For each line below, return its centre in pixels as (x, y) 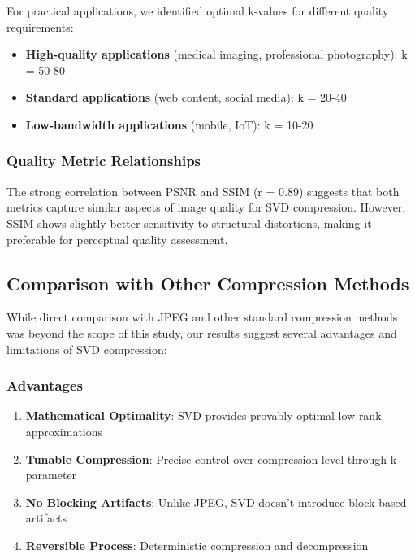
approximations (64, 431)
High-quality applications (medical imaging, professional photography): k (216, 54)
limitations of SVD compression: (87, 349)
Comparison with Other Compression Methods (208, 283)
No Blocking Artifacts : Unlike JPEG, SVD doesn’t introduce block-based (216, 502)
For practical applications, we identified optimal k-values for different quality (198, 11)
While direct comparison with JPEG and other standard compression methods (202, 317)
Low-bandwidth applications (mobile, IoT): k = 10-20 (169, 124)
